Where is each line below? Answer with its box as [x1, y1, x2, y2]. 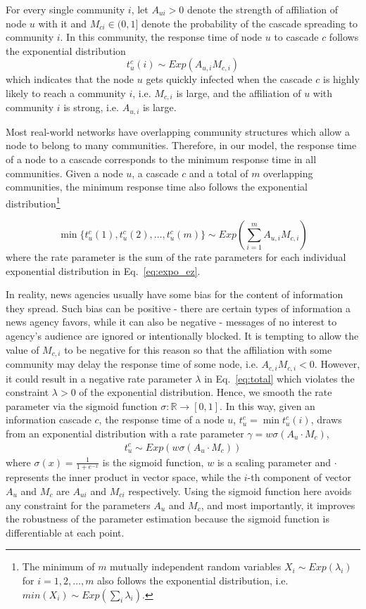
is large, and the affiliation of [176, 85, 301, 100]
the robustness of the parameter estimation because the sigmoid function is [6, 511, 329, 526]
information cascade [6, 412, 91, 427]
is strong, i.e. [63, 100, 119, 115]
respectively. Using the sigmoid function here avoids [128, 483, 352, 498]
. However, [314, 357, 360, 371]
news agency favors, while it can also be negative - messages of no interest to [6, 314, 337, 329]
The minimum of [22, 559, 95, 574]
